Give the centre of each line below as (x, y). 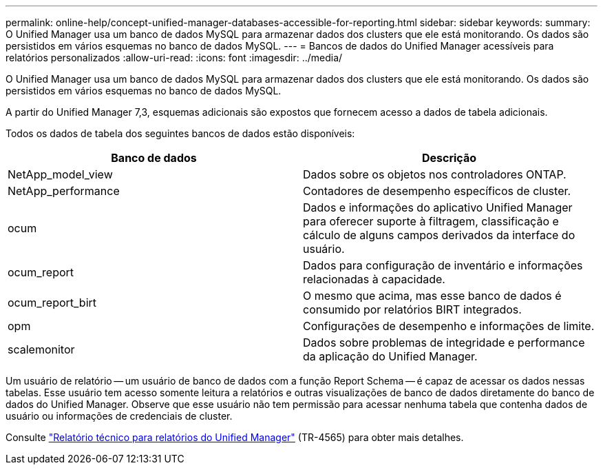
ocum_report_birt (52, 303)
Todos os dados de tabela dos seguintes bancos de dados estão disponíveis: (180, 133)
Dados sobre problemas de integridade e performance (444, 343)
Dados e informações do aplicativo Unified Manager (438, 207)
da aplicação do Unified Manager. (390, 356)
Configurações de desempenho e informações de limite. (449, 326)
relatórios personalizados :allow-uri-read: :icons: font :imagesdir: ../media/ (174, 58)
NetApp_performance (64, 191)
